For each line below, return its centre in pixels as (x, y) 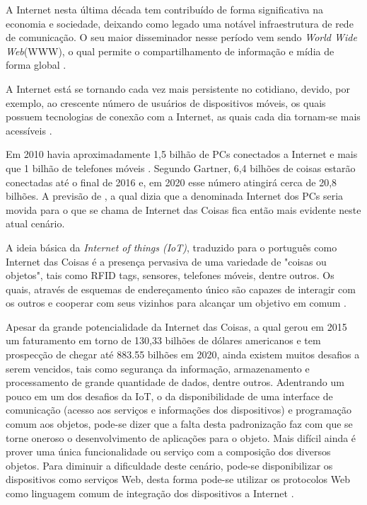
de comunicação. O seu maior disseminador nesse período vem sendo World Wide (181, 37)
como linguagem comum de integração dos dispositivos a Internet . (150, 493)
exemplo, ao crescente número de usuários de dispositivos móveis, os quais (166, 102)
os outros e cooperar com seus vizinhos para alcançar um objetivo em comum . (176, 303)
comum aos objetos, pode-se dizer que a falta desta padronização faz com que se (179, 424)
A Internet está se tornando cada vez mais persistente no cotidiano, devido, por (178, 88)
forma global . (36, 65)
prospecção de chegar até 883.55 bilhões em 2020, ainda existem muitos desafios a (183, 354)
